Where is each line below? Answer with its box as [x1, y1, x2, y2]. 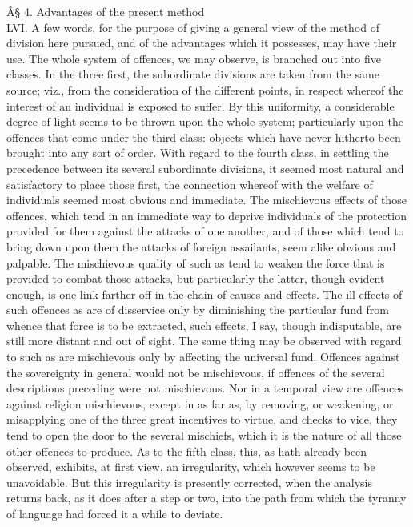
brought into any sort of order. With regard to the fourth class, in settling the [6, 144, 389, 161]
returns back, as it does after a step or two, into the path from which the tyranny [6, 489, 407, 506]
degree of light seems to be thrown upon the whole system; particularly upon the [6, 113, 403, 130]
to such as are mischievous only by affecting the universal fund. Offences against [6, 348, 400, 365]
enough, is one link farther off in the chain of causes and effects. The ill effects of [6, 285, 403, 302]
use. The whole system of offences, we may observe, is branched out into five [6, 50, 381, 66]
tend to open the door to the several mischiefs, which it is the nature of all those [6, 427, 402, 444]
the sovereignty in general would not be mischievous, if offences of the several [6, 364, 385, 380]
